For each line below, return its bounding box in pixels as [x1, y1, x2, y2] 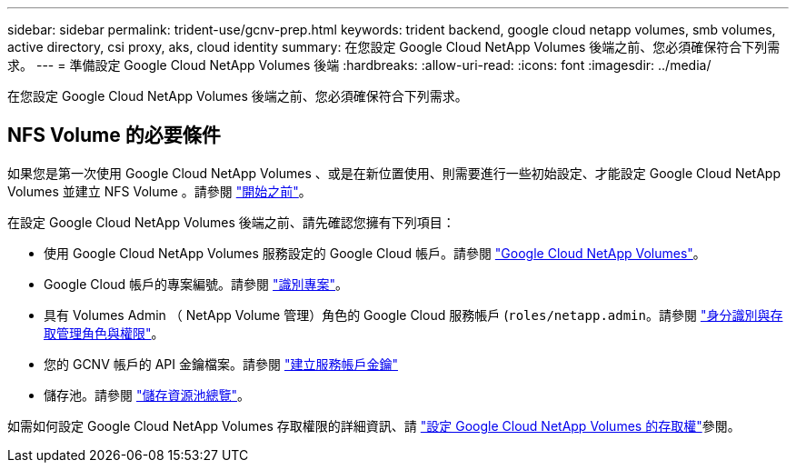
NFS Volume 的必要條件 [7, 124, 221, 147]
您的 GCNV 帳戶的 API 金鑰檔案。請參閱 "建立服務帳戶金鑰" [44, 355, 398, 372]
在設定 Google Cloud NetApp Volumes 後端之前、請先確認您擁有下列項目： [7, 214, 455, 230]
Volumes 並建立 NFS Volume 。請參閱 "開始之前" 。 [7, 183, 312, 199]
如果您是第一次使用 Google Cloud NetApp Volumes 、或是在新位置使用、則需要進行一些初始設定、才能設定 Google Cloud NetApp [7, 165, 781, 181]
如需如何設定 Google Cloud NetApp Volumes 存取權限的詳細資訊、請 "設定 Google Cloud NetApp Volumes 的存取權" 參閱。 [7, 417, 741, 434]
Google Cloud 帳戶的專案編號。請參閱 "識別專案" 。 [44, 275, 349, 292]
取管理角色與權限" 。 [44, 325, 164, 341]
